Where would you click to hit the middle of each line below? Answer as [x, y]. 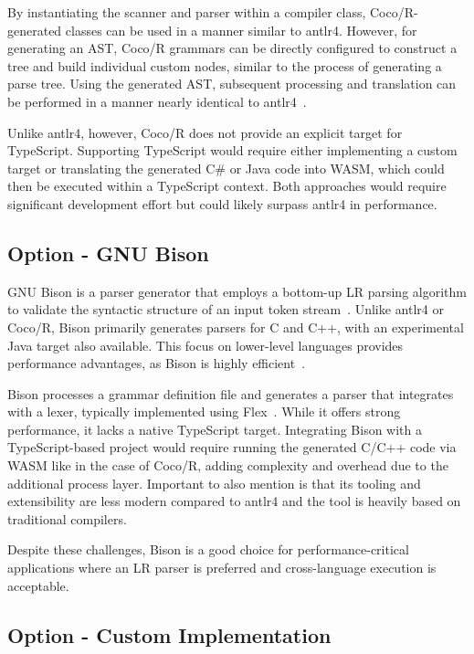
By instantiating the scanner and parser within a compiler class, [187, 12]
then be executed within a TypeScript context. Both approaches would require [227, 186]
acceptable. [38, 585]
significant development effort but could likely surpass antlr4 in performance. [222, 203]
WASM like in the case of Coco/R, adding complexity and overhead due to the [228, 465]
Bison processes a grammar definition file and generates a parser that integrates [231, 393]
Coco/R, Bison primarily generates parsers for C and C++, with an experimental [236, 327]
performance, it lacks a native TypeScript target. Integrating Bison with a [215, 429]
